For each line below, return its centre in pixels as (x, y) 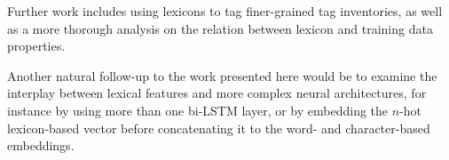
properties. (36, 46)
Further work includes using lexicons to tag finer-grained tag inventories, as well (225, 11)
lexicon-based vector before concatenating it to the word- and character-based (219, 128)
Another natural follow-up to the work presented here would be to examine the (222, 75)
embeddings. (41, 145)
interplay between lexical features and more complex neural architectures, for (217, 93)
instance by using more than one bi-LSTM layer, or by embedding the (198, 110)
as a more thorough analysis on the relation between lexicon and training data (220, 28)
